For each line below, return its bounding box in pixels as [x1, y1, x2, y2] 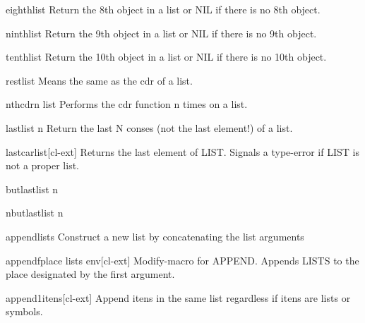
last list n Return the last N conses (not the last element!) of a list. [6, 120, 293, 135]
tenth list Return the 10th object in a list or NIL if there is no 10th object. [6, 49, 327, 64]
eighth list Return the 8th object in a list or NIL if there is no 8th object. [6, 2, 321, 16]
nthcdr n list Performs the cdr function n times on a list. [6, 97, 248, 111]
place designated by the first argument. [6, 267, 175, 281]
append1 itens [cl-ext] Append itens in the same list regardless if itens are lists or [6, 290, 351, 305]
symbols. [6, 304, 43, 319]
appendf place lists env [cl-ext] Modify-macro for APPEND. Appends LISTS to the [6, 252, 359, 267]
